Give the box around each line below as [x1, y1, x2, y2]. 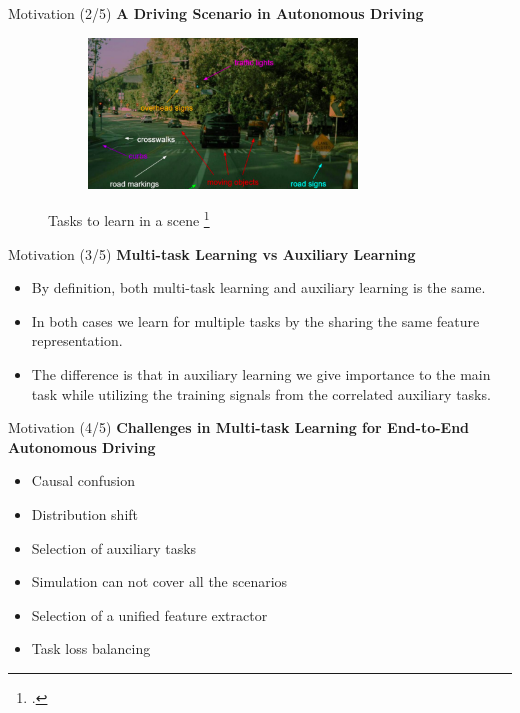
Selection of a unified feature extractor [31, 604, 268, 625]
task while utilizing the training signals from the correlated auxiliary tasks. [31, 383, 491, 404]
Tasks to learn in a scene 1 [48, 207, 210, 231]
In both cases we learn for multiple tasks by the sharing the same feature [31, 310, 480, 331]
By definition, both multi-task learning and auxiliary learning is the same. [31, 277, 486, 298]
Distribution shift [31, 503, 139, 524]
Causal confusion [31, 470, 136, 491]
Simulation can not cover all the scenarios [31, 571, 288, 592]
